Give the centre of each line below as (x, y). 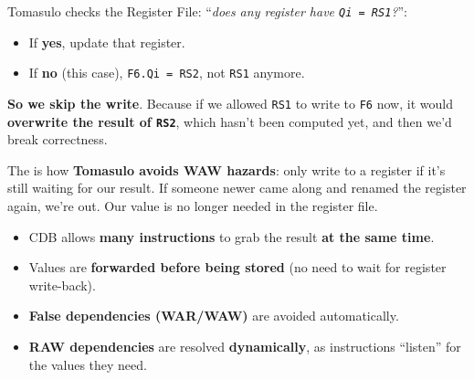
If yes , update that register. (107, 42)
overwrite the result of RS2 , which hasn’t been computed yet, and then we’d (230, 121)
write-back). (62, 285)
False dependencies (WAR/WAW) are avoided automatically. (214, 316)
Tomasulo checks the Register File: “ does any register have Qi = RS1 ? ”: (207, 11)
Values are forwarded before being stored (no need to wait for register (237, 267)
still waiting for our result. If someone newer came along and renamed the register (237, 188)
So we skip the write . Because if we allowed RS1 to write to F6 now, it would (230, 103)
